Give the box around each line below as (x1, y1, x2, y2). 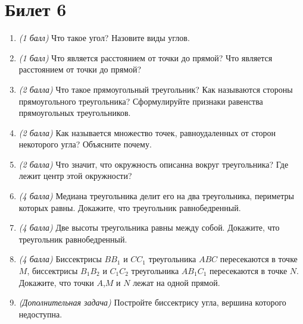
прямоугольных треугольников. (18, 106, 131, 119)
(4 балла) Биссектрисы (18, 253, 102, 265)
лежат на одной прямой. (133, 276, 220, 288)
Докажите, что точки (18, 276, 94, 288)
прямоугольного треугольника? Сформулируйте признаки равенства (18, 95, 263, 107)
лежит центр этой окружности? (18, 169, 132, 182)
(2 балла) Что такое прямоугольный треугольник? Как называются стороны (18, 83, 293, 95)
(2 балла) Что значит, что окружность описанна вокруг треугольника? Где (18, 158, 289, 170)
